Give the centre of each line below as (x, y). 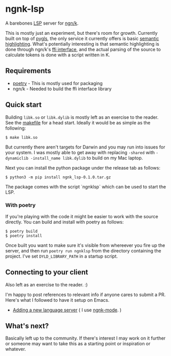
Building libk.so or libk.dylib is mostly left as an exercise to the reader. (82, 117)
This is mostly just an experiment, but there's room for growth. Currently (81, 33)
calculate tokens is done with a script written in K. (58, 55)
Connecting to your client (47, 272)
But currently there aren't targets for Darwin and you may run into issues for (85, 147)
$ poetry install (24, 236)
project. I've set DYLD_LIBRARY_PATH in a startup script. (61, 256)
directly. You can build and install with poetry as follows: (65, 222)
